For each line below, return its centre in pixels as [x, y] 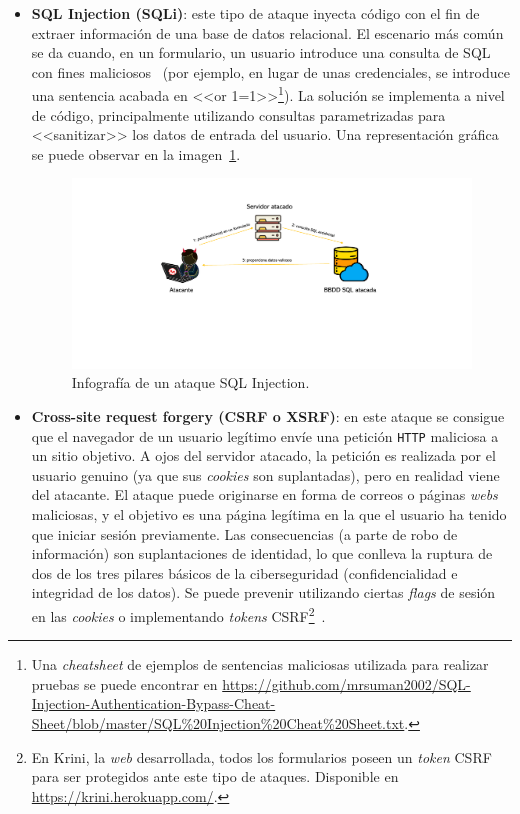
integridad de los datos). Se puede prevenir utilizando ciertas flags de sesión [263, 592]
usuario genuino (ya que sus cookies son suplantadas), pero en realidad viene [265, 474]
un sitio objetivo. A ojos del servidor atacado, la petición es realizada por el [263, 455]
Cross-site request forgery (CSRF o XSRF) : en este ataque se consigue [268, 415]
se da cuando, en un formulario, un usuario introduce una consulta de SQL [261, 52]
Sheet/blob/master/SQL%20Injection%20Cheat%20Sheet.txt [218, 722]
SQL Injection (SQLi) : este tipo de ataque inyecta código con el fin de [255, 13]
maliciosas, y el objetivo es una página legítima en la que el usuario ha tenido [269, 513]
